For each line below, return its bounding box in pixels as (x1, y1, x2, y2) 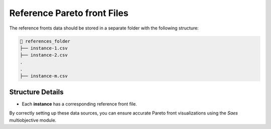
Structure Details (9, 87, 64, 96)
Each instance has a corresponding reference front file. (22, 100, 138, 107)
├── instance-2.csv (20, 52, 68, 58)
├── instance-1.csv (20, 45, 68, 51)
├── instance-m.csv (20, 73, 68, 79)
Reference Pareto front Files (9, 7, 129, 18)
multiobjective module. (9, 117, 57, 123)
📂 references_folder (20, 38, 70, 44)
